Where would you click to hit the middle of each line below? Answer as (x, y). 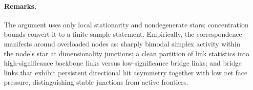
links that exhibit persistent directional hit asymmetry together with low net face (126, 72)
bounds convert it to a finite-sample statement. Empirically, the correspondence (123, 34)
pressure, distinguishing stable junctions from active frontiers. (96, 82)
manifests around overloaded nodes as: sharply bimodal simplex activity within (122, 43)
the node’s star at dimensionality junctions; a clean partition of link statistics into (126, 53)
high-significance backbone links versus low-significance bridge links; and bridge (123, 63)
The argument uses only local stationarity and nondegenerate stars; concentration (126, 24)
